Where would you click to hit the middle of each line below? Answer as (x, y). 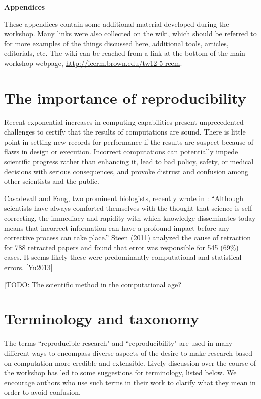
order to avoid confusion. (42, 392)
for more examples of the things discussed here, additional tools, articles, (116, 43)
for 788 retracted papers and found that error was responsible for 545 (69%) (121, 247)
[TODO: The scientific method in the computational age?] (94, 284)
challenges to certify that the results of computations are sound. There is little (125, 132)
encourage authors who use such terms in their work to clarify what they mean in (130, 382)
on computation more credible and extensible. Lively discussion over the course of (130, 362)
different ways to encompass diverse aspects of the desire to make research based (128, 352)
